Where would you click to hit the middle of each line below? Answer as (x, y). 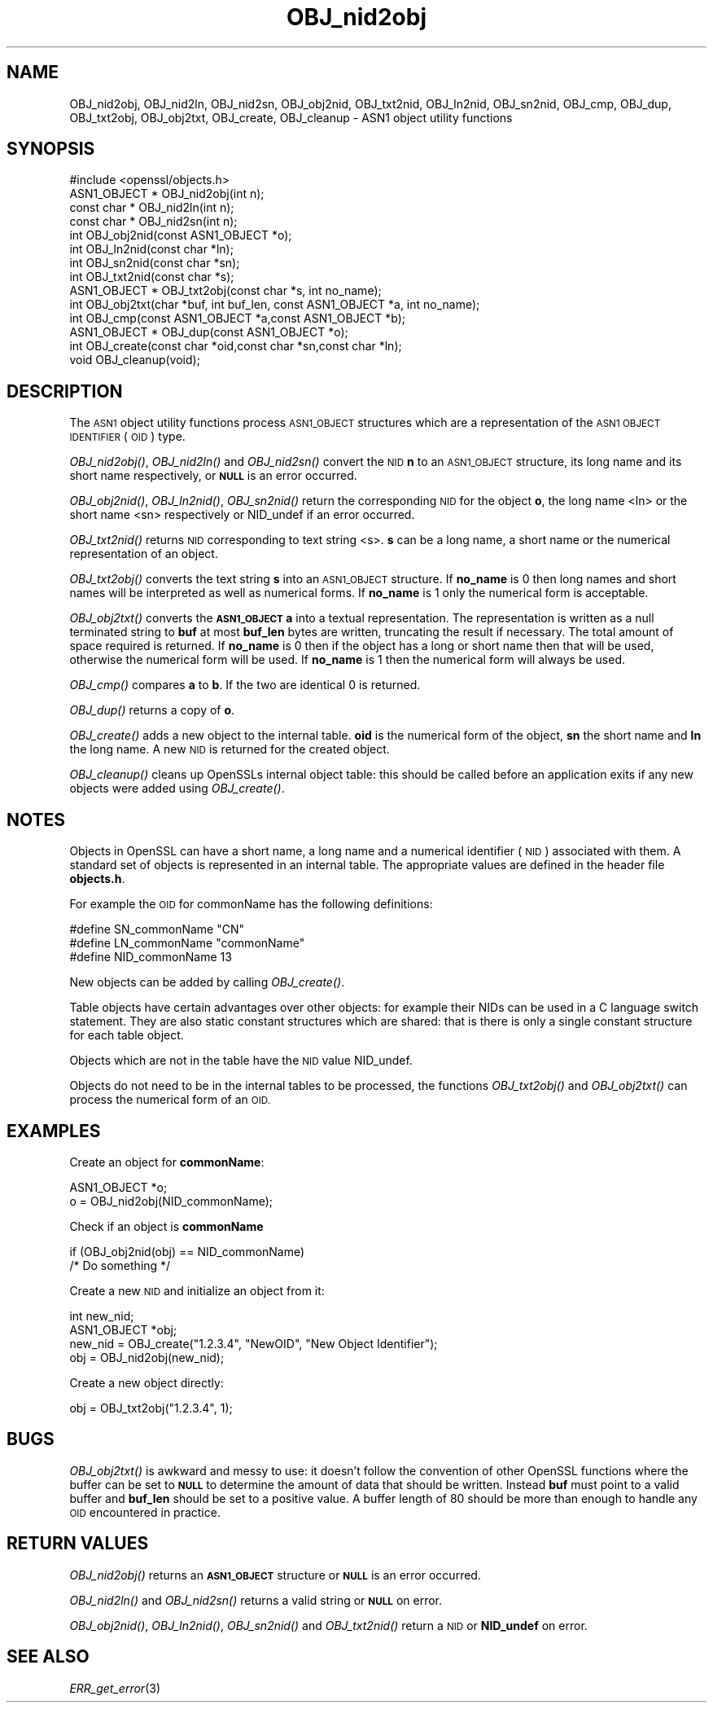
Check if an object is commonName (166, 1226)
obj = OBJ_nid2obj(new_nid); (147, 1357)
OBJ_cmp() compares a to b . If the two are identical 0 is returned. (245, 685)
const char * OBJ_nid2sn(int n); (153, 222)
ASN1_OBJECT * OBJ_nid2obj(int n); (167, 194)
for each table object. (127, 1035)
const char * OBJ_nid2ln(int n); (152, 208)
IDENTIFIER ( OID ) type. (127, 437)
